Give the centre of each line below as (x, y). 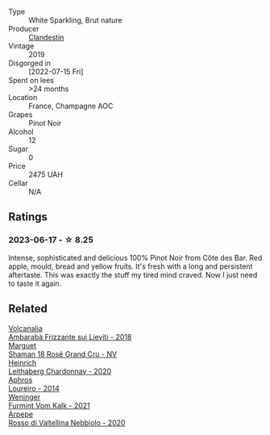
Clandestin (46, 37)
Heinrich (23, 362)
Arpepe (21, 414)
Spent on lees (31, 80)
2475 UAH (46, 174)
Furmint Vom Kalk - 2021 (49, 405)
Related (28, 309)
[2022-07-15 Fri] (56, 71)
